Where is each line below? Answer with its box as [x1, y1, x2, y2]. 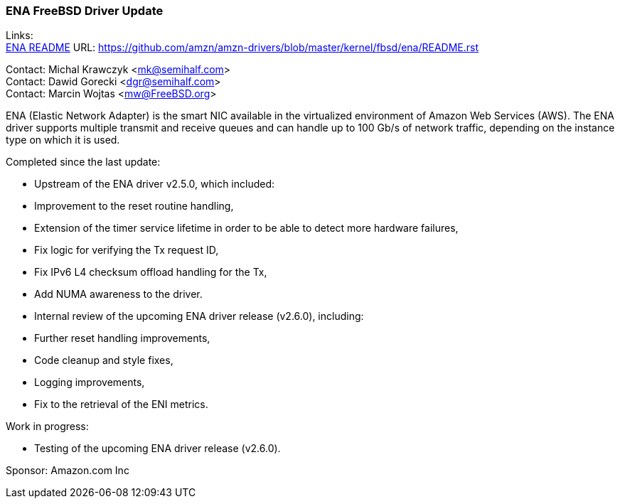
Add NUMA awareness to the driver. [34, 288, 203, 301]
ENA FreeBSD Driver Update [6, 4, 164, 18]
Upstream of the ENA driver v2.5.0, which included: [34, 178, 275, 191]
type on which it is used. [6, 134, 120, 146]
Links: [6, 29, 33, 42]
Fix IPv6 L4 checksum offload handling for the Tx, [34, 266, 267, 279]
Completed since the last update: [6, 156, 161, 168]
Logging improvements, [34, 376, 145, 389]
